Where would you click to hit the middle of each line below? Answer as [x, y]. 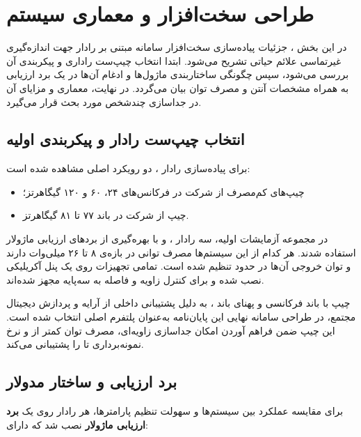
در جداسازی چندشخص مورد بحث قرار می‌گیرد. [104, 101]
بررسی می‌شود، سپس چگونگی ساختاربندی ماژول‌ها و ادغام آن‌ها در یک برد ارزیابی [178, 74]
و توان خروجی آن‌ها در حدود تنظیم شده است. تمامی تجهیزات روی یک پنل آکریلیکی [179, 266]
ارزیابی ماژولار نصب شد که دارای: [77, 424]
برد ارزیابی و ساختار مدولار [92, 382]
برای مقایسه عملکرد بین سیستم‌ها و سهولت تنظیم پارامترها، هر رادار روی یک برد [175, 411]
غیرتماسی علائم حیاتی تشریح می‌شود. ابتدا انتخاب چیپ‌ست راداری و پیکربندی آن [174, 60]
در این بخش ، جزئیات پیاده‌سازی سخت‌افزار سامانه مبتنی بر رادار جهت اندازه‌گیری [177, 47]
